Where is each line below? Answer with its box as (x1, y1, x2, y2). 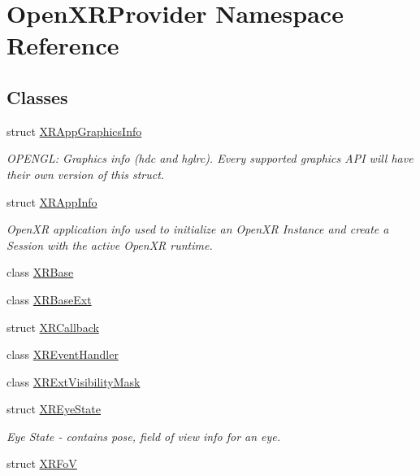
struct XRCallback (6, 318, 99, 335)
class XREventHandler (6, 346, 119, 363)
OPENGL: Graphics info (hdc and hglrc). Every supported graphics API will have (6, 150, 414, 167)
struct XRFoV (6, 455, 77, 472)
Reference (6, 28, 119, 62)
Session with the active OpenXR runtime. (6, 236, 213, 253)
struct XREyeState (6, 400, 102, 417)
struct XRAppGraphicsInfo (6, 122, 142, 139)
